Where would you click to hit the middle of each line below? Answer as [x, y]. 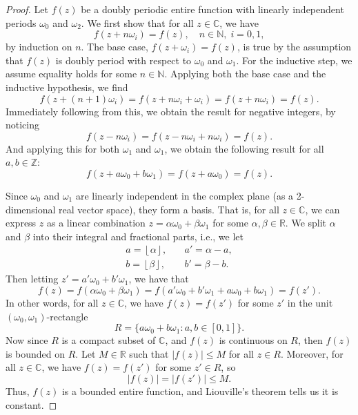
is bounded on [36, 353]
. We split [306, 223]
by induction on [39, 47]
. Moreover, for [312, 353]
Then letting [32, 279]
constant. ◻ [31, 404]
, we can [322, 209]
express [21, 223]
